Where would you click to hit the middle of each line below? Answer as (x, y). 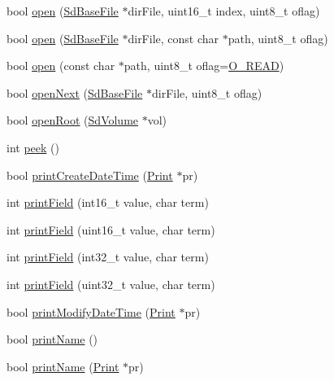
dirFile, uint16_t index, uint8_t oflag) (224, 11)
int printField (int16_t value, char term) (108, 202)
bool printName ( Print (63, 366)
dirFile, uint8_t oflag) (207, 92)
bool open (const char (61, 66)
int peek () (33, 147)
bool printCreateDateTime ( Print (90, 175)
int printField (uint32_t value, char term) (111, 284)
